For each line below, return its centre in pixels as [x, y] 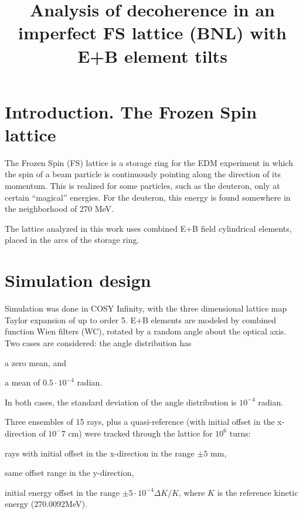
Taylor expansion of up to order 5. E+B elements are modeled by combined [141, 319]
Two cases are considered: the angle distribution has [98, 342]
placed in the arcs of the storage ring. [72, 240]
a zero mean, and [36, 362]
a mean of [23, 382]
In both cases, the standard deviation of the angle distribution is [121, 402]
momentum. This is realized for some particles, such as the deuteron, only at [142, 186]
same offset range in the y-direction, [69, 473]
